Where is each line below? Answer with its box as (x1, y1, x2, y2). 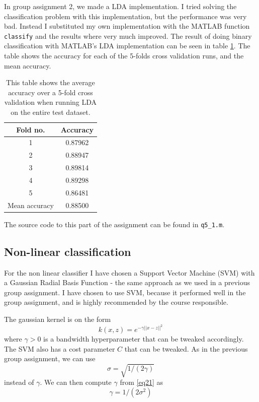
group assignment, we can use (4, 353, 96, 364)
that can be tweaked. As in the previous (124, 343, 248, 354)
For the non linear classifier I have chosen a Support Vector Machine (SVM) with (4, 267, 255, 278)
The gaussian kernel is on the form (4, 313, 111, 324)
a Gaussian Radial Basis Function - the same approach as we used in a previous (4, 277, 250, 288)
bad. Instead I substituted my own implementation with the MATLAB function (4, 21, 250, 31)
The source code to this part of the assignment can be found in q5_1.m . (4, 219, 225, 229)
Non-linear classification (4, 243, 131, 259)
